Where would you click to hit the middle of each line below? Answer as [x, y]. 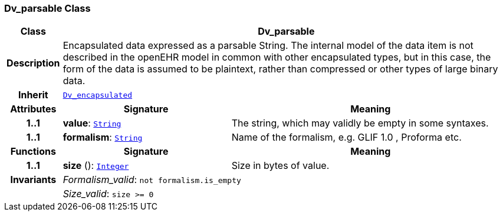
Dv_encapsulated [98, 95]
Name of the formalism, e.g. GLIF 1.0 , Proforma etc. [346, 137]
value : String [92, 123]
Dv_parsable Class [47, 8]
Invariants [33, 180]
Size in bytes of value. [280, 166]
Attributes [33, 109]
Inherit [33, 95]
